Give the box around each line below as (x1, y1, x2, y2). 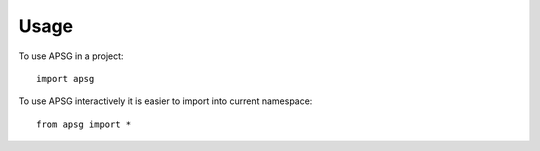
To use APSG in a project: (18, 50, 124, 62)
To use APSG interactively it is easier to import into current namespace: (18, 95, 313, 107)
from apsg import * (36, 118, 132, 130)
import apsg (36, 73, 95, 84)
